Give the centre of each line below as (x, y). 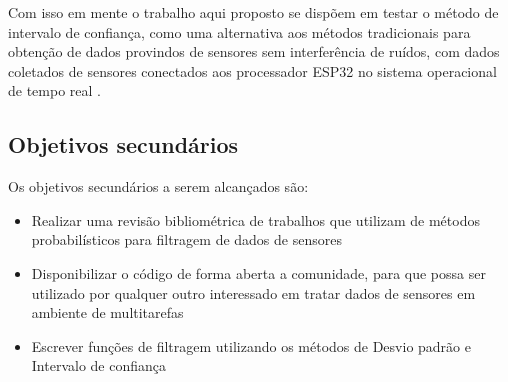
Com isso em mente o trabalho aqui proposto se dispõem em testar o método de (253, 12)
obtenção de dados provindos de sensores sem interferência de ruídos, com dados (254, 51)
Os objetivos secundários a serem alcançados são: (158, 186)
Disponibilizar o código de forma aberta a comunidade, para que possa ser (258, 272)
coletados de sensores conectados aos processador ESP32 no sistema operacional (252, 70)
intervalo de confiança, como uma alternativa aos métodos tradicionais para (239, 31)
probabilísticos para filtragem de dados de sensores (186, 239)
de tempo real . (54, 90)
